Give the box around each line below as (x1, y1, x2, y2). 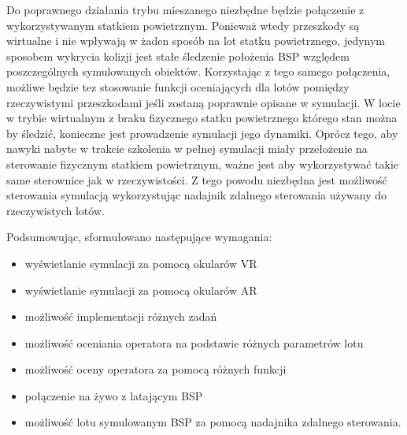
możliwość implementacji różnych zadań (24, 308, 217, 325)
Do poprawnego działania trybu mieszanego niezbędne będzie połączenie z (6, 2, 364, 17)
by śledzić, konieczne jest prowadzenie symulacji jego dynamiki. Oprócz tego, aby (6, 125, 398, 141)
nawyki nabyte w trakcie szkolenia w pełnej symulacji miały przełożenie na (6, 140, 368, 157)
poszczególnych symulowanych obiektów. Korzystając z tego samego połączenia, (6, 63, 390, 80)
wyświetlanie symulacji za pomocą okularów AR (24, 281, 257, 298)
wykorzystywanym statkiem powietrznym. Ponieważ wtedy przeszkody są (6, 17, 360, 33)
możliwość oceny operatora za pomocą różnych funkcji (24, 361, 287, 377)
